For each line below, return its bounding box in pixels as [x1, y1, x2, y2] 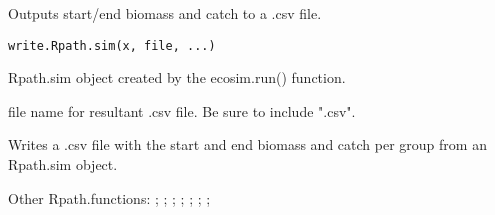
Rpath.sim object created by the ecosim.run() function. [8, 67, 346, 88]
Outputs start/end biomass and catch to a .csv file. [8, 3, 322, 23]
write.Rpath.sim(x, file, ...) [8, 38, 216, 53]
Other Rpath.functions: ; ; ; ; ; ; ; [8, 187, 211, 208]
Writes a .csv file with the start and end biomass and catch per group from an [8, 134, 487, 155]
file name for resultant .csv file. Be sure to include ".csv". [8, 100, 356, 121]
